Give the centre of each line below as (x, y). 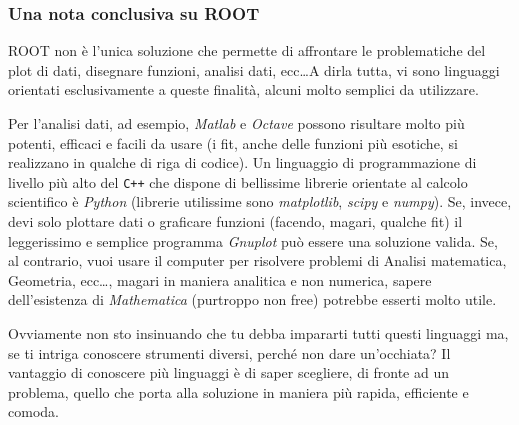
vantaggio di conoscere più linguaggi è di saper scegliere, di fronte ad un (228, 372)
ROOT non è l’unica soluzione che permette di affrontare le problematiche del (247, 50)
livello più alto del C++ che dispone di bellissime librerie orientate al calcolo (238, 181)
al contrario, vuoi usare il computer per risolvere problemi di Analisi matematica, (257, 260)
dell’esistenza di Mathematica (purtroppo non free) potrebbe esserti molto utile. (252, 299)
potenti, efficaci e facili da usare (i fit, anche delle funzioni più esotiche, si (233, 142)
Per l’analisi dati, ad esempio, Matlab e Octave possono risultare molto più (236, 123)
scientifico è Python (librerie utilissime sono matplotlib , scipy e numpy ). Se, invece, (260, 201)
